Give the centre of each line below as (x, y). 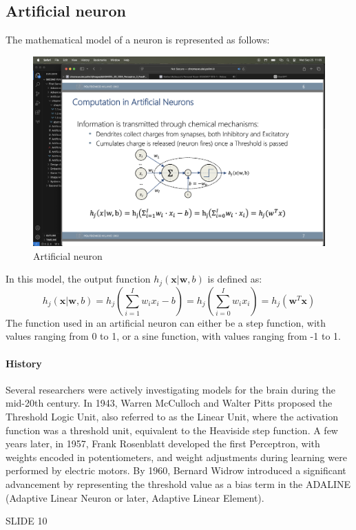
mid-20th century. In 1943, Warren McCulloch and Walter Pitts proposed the (169, 403)
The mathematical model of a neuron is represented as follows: (138, 40)
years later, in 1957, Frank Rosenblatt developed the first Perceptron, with (163, 444)
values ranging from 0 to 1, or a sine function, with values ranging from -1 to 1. (173, 336)
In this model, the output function (78, 279)
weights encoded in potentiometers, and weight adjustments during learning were (176, 457)
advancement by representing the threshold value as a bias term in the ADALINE (178, 483)
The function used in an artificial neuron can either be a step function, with (166, 322)
